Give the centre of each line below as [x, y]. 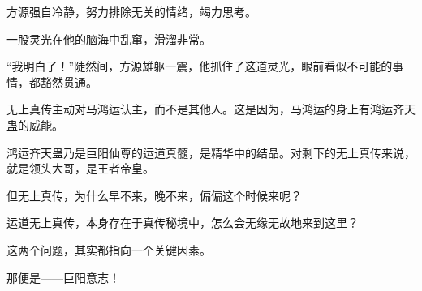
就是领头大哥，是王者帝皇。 [80, 168]
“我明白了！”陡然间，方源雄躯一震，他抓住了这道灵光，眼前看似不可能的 [200, 66]
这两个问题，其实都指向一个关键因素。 [109, 249]
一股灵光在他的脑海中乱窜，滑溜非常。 [109, 39]
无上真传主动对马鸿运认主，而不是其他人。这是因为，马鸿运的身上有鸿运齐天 [211, 109]
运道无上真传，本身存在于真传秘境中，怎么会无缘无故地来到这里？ [183, 223]
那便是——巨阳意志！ [63, 277]
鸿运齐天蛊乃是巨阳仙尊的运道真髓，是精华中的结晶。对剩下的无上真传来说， [211, 152]
